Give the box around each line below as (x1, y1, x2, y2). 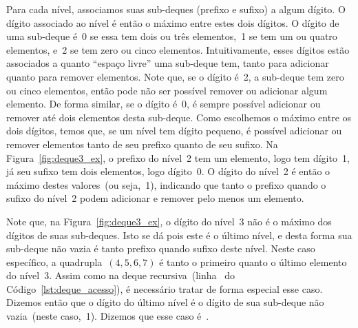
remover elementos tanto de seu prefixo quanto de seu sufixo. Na (6, 136, 278, 151)
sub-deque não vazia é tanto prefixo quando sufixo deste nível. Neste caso (6, 241, 315, 256)
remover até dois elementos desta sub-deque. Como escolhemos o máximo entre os (6, 110, 352, 124)
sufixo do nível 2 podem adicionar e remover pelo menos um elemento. (6, 191, 304, 205)
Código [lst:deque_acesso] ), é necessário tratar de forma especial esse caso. (6, 281, 323, 296)
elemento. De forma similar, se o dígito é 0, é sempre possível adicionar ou (6, 96, 321, 111)
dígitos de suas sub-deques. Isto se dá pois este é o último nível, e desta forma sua (6, 227, 352, 242)
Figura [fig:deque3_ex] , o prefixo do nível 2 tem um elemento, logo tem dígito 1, (6, 150, 350, 165)
